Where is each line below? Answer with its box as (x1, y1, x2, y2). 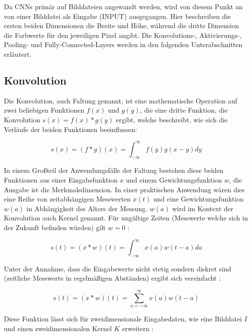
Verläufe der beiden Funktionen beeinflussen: (4, 124, 137, 134)
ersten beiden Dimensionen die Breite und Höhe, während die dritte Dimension (4, 20, 239, 31)
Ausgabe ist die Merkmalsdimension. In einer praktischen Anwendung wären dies (4, 184, 245, 194)
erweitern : (122, 323, 154, 333)
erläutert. (4, 49, 32, 59)
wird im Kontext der (172, 203, 234, 213)
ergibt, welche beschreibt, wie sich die (116, 114, 228, 124)
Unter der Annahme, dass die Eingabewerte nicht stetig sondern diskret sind (4, 263, 232, 273)
